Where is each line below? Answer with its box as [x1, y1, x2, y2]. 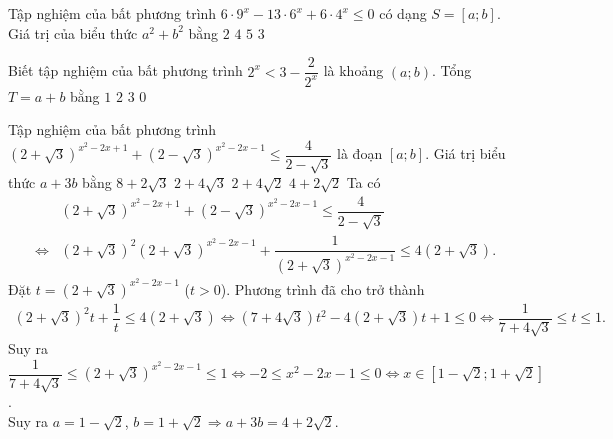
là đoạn [337, 143, 383, 164]
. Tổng [431, 60, 472, 81]
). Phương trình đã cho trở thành [220, 278, 425, 299]
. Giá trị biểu [425, 143, 506, 164]
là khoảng [323, 60, 384, 81]
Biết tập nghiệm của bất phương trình [8, 60, 243, 81]
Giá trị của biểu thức [8, 22, 138, 43]
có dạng [379, 3, 427, 23]
